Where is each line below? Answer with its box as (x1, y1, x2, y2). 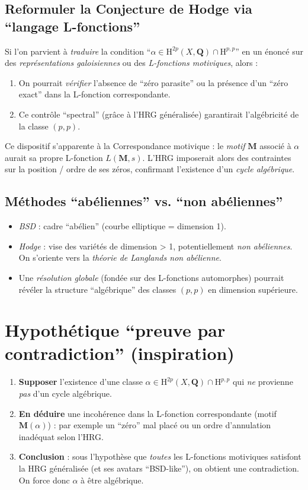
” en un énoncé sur (235, 45, 303, 57)
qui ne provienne (232, 375, 293, 388)
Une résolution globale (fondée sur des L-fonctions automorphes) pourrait (18, 271, 284, 283)
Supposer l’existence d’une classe (18, 375, 143, 388)
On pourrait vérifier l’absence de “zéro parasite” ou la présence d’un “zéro (18, 76, 288, 88)
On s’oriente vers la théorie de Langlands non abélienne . (18, 251, 222, 264)
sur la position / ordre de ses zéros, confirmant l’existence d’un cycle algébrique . (5, 163, 295, 175)
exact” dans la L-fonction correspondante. (18, 88, 171, 100)
